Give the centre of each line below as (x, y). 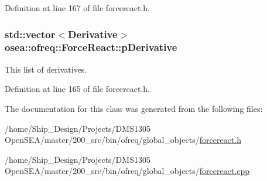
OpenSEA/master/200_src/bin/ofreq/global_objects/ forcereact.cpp (127, 171)
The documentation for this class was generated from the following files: (134, 108)
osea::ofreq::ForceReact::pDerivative (91, 47)
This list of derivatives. (46, 69)
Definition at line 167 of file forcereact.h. (78, 8)
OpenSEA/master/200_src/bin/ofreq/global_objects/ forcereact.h (123, 140)
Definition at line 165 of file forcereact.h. (78, 89)
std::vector (30, 34)
